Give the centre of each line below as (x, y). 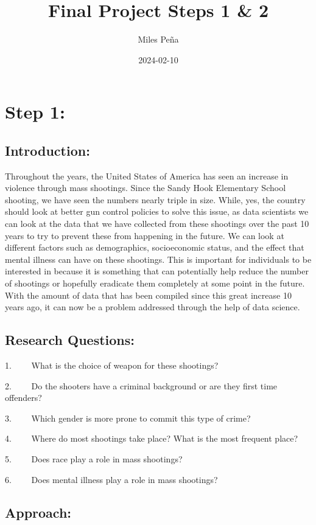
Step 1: (35, 112)
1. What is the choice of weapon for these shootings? (112, 365)
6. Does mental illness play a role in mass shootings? (111, 479)
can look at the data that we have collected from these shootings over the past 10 (157, 224)
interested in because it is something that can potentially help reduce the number (157, 271)
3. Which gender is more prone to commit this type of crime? (128, 418)
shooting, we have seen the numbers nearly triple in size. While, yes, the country (155, 199)
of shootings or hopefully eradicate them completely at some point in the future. (155, 283)
